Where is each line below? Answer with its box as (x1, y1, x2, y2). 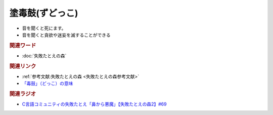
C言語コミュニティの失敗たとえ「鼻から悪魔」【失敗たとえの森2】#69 (22, 101, 167, 107)
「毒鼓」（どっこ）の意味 (22, 80, 73, 86)
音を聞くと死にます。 (22, 25, 66, 31)
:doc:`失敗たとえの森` (22, 53, 67, 59)
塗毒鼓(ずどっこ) (9, 8, 78, 19)
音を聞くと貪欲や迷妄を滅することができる (22, 32, 111, 38)
